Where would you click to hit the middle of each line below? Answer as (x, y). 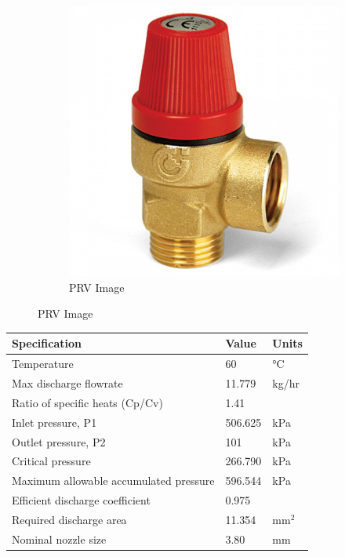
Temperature (43, 364)
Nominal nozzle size (59, 539)
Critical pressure (51, 461)
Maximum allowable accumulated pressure (113, 481)
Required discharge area (69, 519)
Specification (47, 343)
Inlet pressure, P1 (54, 422)
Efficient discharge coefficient (81, 500)
